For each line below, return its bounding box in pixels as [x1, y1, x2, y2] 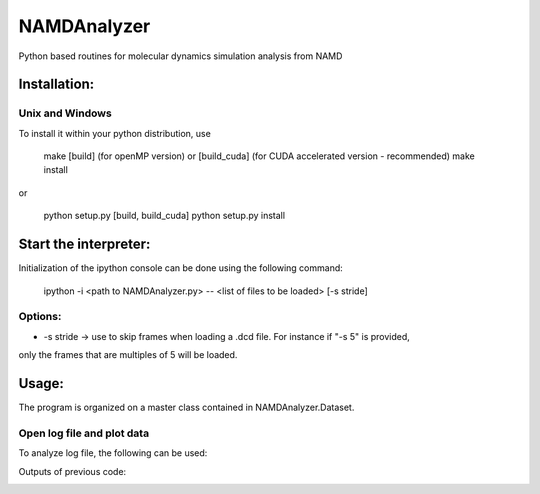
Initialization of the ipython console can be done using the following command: [18, 262, 344, 274]
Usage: [18, 375, 65, 392]
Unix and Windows [18, 106, 112, 120]
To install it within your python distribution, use [18, 127, 212, 139]
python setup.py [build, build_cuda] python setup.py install [43, 210, 285, 222]
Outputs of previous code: [18, 465, 127, 477]
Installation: [18, 76, 95, 93]
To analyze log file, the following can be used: [18, 447, 208, 459]
